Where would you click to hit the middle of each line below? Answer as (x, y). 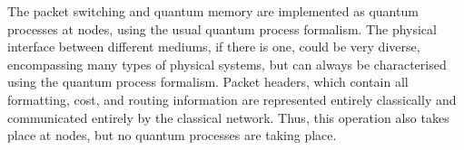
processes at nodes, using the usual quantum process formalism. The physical (222, 28)
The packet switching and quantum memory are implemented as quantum (213, 11)
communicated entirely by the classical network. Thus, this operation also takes (228, 117)
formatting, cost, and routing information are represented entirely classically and (232, 99)
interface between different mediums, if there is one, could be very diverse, (214, 47)
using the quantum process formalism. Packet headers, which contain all (208, 82)
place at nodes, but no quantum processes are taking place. (172, 135)
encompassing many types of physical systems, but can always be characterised (227, 64)
